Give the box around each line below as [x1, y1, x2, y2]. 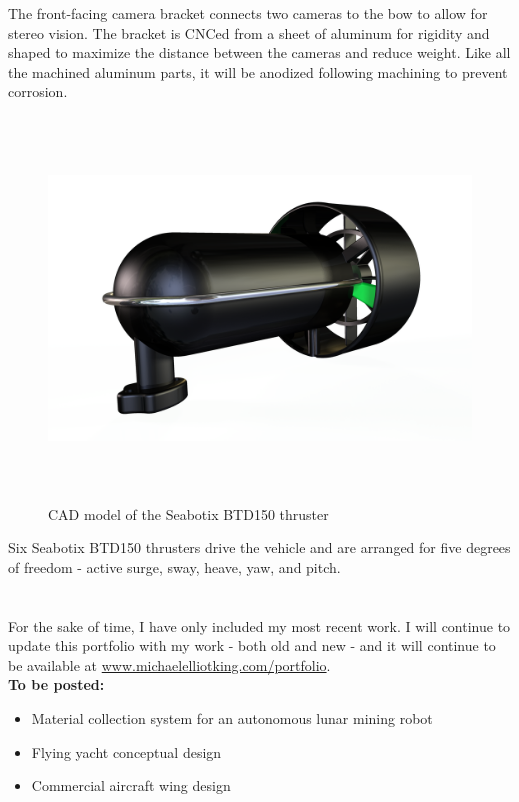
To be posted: [8, 674, 105, 695]
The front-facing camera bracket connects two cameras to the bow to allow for [8, 3, 488, 23]
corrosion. [8, 81, 68, 102]
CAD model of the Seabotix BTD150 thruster [48, 503, 329, 524]
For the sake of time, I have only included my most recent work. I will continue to [8, 615, 511, 636]
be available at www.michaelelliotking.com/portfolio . [8, 654, 331, 675]
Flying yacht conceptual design [31, 741, 222, 762]
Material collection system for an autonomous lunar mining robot [31, 707, 433, 728]
